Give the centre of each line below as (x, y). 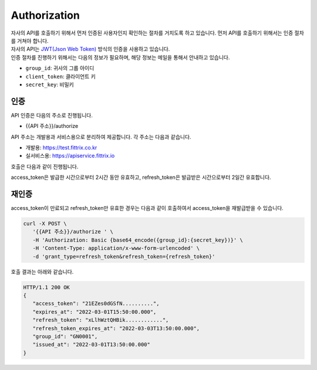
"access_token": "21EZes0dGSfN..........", (96, 304)
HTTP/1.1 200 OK (47, 287)
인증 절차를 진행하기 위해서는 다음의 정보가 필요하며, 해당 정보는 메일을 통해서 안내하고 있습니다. (120, 57)
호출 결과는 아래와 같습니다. (42, 271)
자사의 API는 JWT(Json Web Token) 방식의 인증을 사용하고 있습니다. (90, 49)
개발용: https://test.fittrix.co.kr (61, 147)
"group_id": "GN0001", (65, 336)
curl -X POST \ (45, 224)
